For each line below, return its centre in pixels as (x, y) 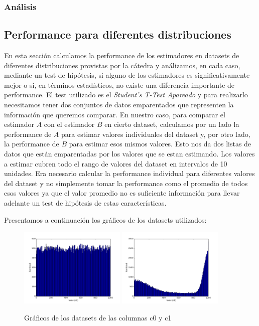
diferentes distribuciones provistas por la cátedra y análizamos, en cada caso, (122, 65)
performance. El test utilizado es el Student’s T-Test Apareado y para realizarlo (126, 95)
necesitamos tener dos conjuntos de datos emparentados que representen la (119, 105)
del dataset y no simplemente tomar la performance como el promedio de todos (126, 183)
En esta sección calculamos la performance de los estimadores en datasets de (122, 55)
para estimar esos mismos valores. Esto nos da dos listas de (160, 144)
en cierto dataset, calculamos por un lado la (172, 124)
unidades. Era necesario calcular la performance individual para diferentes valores (129, 173)
